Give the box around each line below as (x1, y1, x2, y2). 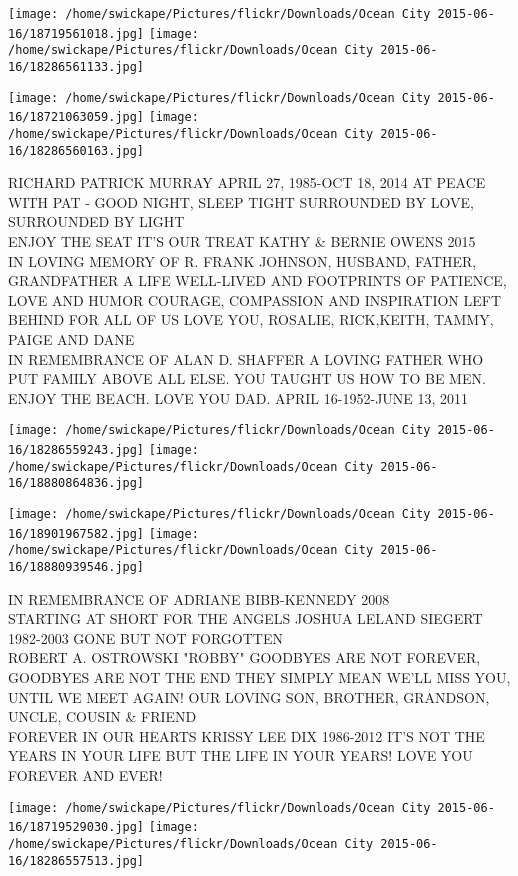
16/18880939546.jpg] (8, 559, 145, 574)
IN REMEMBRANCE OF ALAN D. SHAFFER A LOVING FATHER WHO (8, 348, 484, 369)
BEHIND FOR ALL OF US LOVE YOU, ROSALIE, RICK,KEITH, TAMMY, (8, 309, 494, 330)
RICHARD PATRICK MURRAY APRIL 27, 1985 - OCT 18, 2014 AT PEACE (8, 172, 486, 193)
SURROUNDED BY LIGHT (8, 211, 185, 232)
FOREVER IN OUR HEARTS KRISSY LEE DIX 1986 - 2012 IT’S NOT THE (8, 725, 485, 746)
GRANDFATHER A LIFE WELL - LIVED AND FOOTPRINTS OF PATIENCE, (8, 270, 507, 291)
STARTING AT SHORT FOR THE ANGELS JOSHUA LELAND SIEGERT (8, 608, 483, 629)
